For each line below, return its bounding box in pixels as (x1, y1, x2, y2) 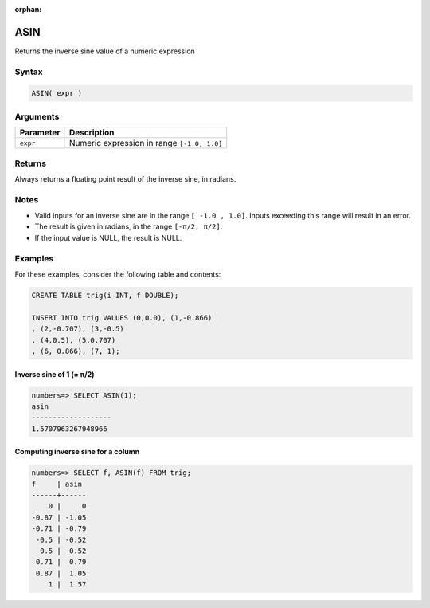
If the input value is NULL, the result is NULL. (34, 233, 182, 242)
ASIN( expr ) (31, 88, 83, 98)
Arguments (14, 111, 60, 122)
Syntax (14, 66, 43, 77)
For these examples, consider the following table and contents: (14, 269, 221, 279)
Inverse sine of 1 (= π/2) (14, 369, 95, 379)
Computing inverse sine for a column (14, 447, 140, 457)
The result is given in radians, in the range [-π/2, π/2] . (34, 222, 223, 231)
